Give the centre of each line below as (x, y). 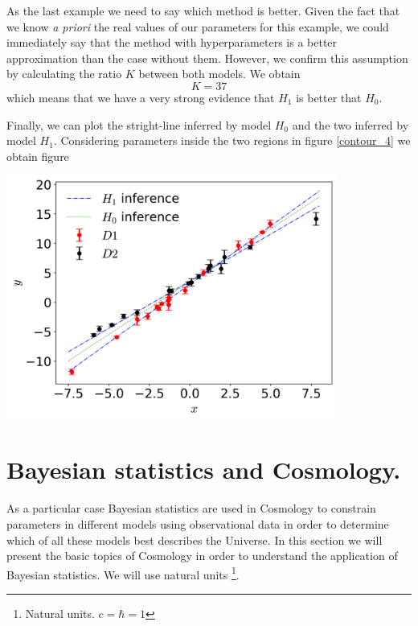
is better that (329, 97)
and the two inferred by (350, 124)
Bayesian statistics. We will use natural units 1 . (123, 573)
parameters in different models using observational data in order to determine (198, 524)
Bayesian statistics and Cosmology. (204, 469)
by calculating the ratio (64, 74)
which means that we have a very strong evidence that (141, 97)
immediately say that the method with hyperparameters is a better (172, 42)
